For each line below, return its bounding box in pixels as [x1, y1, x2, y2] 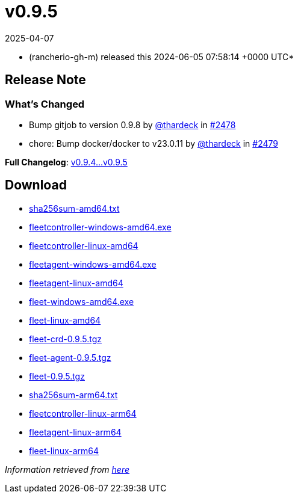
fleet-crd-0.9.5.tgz [29, 333, 102, 344]
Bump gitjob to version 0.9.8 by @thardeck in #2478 [29, 119, 236, 130]
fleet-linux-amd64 [29, 315, 101, 325]
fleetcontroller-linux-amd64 [29, 240, 138, 251]
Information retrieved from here [5, 464, 130, 475]
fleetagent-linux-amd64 [29, 277, 123, 288]
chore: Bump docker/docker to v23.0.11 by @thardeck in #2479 [29, 138, 278, 149]
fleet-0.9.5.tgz [29, 370, 85, 381]
